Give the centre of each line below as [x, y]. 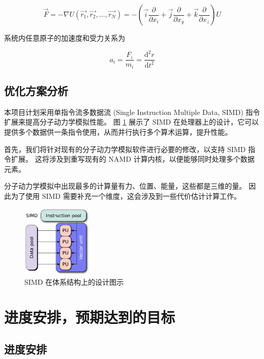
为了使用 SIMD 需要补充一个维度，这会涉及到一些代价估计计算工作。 [126, 196]
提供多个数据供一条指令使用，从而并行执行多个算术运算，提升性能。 [118, 132]
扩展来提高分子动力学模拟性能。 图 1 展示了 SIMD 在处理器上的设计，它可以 [131, 122]
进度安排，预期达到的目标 [90, 317]
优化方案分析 [36, 91]
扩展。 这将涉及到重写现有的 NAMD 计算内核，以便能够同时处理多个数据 [133, 159]
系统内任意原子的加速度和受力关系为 [65, 38]
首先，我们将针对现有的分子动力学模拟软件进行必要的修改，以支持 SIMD [125, 149]
